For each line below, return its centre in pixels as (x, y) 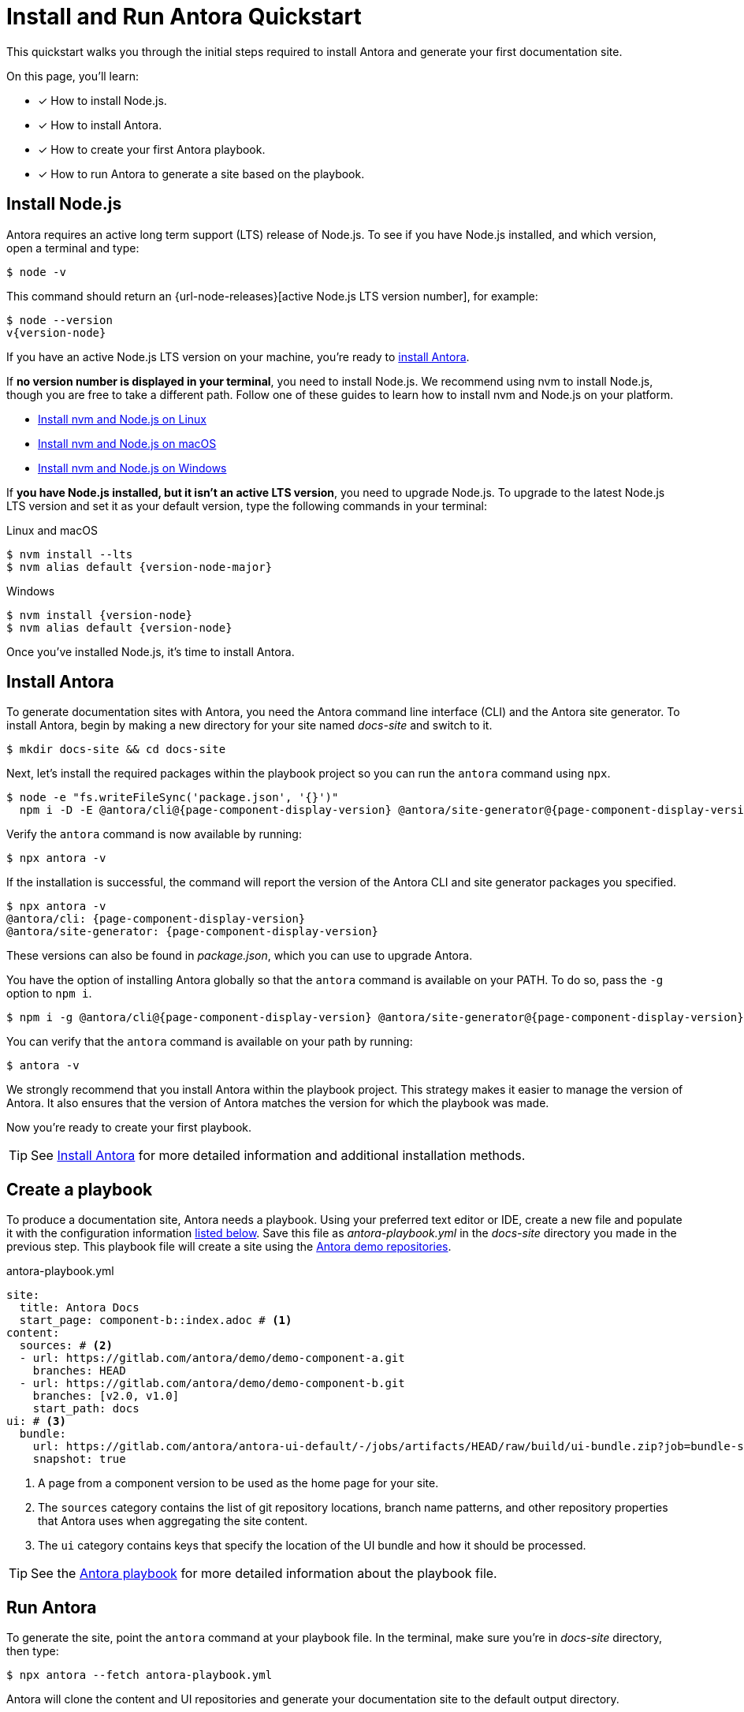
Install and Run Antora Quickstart (184, 17)
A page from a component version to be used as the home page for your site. (238, 1483)
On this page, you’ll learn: (73, 76)
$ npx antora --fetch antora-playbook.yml (139, 1675)
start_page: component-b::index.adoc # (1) (156, 1320)
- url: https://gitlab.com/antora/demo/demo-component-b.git (212, 1384)
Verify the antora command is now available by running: (154, 834)
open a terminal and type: (73, 248)
